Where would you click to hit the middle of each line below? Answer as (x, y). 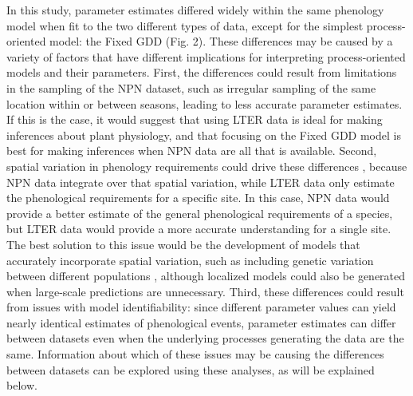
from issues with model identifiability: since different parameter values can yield (201, 307)
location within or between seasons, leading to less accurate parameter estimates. (205, 103)
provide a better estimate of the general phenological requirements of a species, (200, 213)
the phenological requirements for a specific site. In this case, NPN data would (198, 198)
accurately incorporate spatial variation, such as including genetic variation (190, 260)
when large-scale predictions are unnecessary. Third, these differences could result (205, 291)
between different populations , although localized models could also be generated (206, 276)
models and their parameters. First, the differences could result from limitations (202, 72)
